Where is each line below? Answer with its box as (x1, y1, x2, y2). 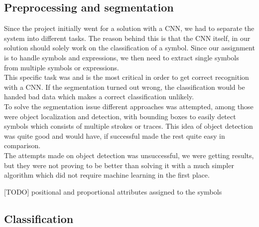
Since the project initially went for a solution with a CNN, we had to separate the (4, 23, 255, 33)
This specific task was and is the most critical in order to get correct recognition (4, 72, 249, 82)
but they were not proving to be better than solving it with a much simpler (4, 160, 234, 170)
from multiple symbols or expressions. (4, 62, 119, 72)
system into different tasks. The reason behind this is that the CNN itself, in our (4, 32, 251, 43)
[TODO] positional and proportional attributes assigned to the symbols (4, 186, 222, 197)
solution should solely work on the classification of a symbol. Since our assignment (4, 42, 255, 53)
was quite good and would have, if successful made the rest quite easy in (4, 130, 225, 141)
